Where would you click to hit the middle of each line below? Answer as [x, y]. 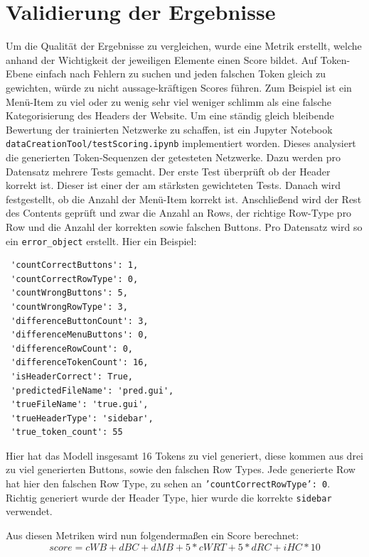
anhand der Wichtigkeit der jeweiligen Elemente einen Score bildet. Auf [161, 59]
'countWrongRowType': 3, [69, 307]
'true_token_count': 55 [67, 432]
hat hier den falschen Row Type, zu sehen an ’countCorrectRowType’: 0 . [168, 483]
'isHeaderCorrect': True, [72, 376]
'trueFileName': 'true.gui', [80, 405]
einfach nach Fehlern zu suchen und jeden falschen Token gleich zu [181, 74]
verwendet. [29, 511]
